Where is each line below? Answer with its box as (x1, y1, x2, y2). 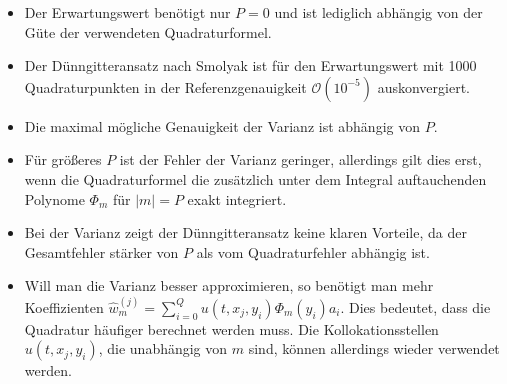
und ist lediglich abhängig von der (274, 2, 483, 22)
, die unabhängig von (98, 338, 228, 359)
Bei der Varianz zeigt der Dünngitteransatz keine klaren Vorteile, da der (24, 222, 467, 243)
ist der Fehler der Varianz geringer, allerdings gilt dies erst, (119, 149, 482, 170)
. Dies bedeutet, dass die (340, 296, 491, 317)
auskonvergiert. (377, 76, 470, 97)
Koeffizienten (24, 296, 104, 317)
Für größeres (24, 149, 102, 170)
